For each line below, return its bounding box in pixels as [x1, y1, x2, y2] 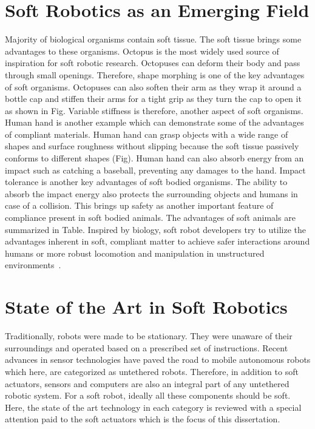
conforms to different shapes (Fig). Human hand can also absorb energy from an [5, 152, 304, 164]
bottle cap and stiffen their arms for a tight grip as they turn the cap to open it [5, 92, 302, 105]
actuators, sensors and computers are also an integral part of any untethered [5, 377, 290, 390]
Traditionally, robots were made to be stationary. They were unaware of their [5, 329, 293, 342]
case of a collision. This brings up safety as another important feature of [5, 199, 274, 212]
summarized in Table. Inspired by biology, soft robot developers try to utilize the [5, 223, 306, 235]
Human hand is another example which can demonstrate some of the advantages [5, 116, 304, 129]
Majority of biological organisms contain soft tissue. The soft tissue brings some [5, 33, 302, 46]
